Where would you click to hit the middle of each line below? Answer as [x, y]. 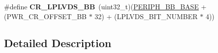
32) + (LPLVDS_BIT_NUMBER [146, 16]
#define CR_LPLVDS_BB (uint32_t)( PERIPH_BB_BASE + [105, 6]
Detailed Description [58, 42]
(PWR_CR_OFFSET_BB [46, 16]
